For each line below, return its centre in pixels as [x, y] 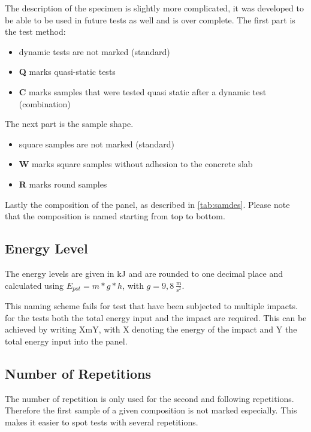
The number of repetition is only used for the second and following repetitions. [150, 398]
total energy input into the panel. [66, 341]
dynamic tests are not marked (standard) [94, 51]
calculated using [34, 285]
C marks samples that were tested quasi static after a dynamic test [143, 91]
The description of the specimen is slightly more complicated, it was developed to [154, 8]
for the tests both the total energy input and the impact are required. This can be [156, 317]
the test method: [35, 31]
